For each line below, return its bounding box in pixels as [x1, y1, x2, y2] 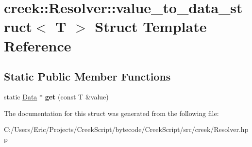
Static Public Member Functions [4, 69, 171, 84]
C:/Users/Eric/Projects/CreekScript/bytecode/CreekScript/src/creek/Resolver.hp [4, 124, 249, 134]
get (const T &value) [45, 91, 109, 101]
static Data [4, 91, 37, 101]
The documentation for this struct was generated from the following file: [4, 108, 219, 118]
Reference [4, 35, 71, 55]
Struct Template [95, 16, 207, 36]
